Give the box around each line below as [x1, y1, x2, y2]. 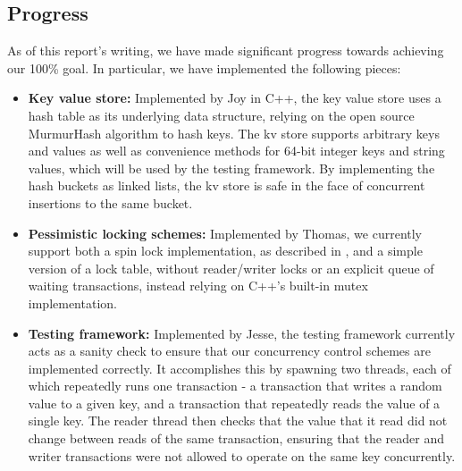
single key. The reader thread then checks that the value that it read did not [28, 411, 448, 430]
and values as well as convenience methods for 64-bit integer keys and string [28, 141, 445, 160]
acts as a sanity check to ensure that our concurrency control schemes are [28, 341, 431, 360]
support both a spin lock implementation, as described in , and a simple [28, 241, 423, 260]
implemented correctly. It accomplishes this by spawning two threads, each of [28, 358, 451, 377]
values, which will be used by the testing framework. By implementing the [28, 158, 435, 177]
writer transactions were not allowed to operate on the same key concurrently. [28, 446, 456, 465]
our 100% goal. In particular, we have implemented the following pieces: [7, 58, 401, 77]
